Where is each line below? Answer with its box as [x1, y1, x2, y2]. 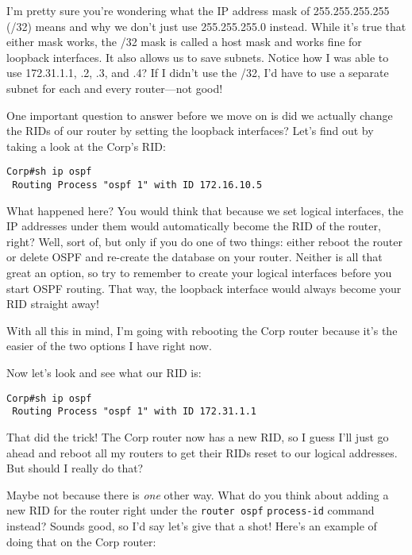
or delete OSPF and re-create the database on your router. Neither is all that [6, 249, 383, 265]
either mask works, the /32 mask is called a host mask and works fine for [6, 33, 362, 50]
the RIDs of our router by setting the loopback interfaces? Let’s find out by [6, 122, 374, 139]
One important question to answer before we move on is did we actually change [6, 106, 393, 123]
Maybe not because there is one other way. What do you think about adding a [6, 486, 389, 503]
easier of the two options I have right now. [6, 337, 212, 354]
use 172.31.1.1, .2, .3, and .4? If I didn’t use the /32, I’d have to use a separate [6, 64, 389, 81]
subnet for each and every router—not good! [6, 79, 223, 96]
